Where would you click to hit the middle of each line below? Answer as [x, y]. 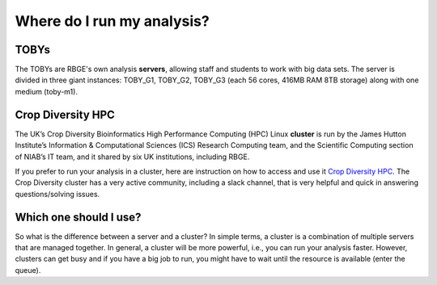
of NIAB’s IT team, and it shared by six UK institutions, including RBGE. [132, 157]
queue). [28, 270]
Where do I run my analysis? [112, 21]
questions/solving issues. [57, 194]
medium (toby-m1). [47, 91]
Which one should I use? [78, 217]
